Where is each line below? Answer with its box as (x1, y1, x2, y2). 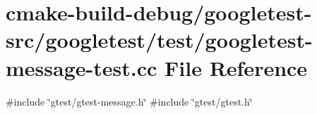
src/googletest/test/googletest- (6, 25, 313, 54)
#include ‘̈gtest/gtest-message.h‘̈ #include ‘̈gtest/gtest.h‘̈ (6, 94, 253, 108)
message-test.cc (6, 53, 157, 82)
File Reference (165, 53, 308, 82)
